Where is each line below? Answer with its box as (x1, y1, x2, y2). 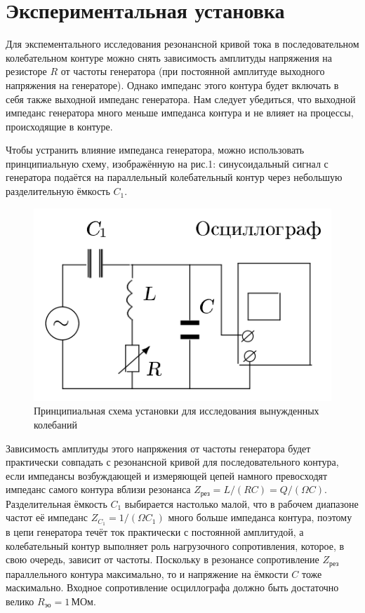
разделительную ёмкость (6, 184, 110, 198)
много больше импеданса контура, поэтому (168, 510, 352, 525)
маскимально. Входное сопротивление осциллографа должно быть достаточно (6, 580, 339, 595)
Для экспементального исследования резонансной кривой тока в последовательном (6, 36, 359, 51)
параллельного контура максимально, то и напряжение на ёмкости (6, 566, 288, 581)
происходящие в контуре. (6, 119, 113, 133)
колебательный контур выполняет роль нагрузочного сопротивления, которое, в (6, 538, 345, 553)
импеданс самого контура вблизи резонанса (6, 482, 191, 497)
